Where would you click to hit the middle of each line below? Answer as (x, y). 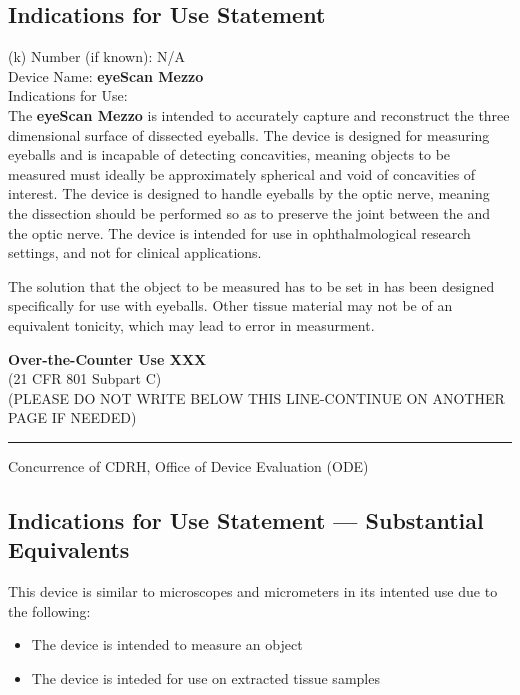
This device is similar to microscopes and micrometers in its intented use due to (253, 591)
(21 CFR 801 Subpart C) (85, 378)
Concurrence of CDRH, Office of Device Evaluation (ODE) (188, 465)
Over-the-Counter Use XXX (107, 358)
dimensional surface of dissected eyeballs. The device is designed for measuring (249, 134)
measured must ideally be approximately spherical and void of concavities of (242, 173)
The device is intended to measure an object (167, 644)
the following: (49, 610)
